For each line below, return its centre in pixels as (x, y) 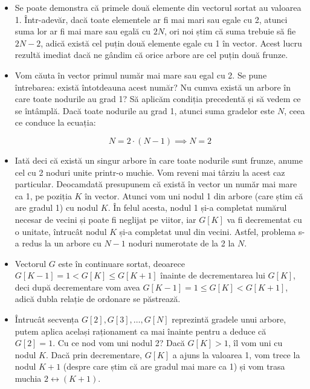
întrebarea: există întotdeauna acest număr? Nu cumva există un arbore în (153, 87)
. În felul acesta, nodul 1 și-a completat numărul (197, 207)
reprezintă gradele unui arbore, (229, 319)
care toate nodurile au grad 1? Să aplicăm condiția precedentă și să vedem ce (158, 99)
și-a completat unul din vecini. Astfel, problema (208, 231)
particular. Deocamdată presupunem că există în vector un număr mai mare (156, 184)
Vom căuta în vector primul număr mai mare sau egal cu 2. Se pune (141, 75)
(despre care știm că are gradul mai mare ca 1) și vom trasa (174, 366)
